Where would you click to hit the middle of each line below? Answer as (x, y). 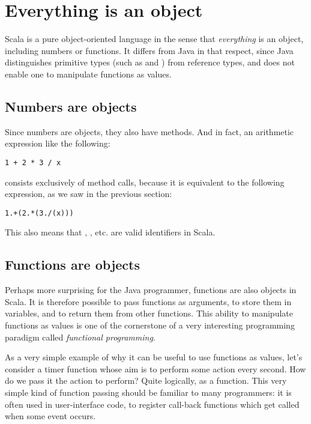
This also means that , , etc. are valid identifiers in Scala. (110, 232)
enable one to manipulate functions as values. (88, 74)
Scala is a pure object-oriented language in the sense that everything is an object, (154, 39)
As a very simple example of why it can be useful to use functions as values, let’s (154, 357)
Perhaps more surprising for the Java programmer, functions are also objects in (151, 290)
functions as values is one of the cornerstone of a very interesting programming (150, 325)
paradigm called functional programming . (80, 337)
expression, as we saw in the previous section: (89, 194)
